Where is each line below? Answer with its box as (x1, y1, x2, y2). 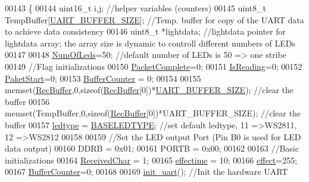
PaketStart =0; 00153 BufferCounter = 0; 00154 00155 (5, 72, 201, 84)
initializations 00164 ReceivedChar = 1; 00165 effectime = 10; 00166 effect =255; (5, 153, 298, 166)
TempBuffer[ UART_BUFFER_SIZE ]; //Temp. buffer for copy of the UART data (5, 13, 304, 26)
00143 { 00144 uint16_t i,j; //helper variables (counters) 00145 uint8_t (5, 2, 266, 14)
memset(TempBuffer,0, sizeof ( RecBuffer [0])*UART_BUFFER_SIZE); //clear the (5, 107, 301, 119)
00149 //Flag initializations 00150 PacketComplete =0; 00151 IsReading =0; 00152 (5, 60, 302, 72)
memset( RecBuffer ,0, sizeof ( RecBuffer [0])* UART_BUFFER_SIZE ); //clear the (5, 84, 294, 96)
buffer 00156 (5, 95, 50, 107)
